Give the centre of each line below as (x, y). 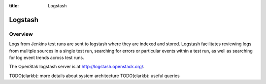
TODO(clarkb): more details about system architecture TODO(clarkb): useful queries (94, 76)
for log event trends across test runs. (47, 57)
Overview (21, 34)
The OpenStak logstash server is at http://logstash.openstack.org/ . (77, 67)
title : (14, 6)
